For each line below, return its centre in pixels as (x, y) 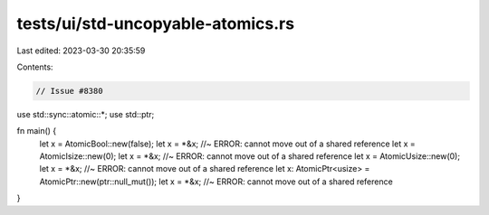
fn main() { (37, 131)
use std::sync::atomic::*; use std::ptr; (86, 114)
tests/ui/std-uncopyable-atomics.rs (155, 23)
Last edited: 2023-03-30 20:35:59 (81, 51)
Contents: (35, 67)
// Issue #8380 (69, 91)
